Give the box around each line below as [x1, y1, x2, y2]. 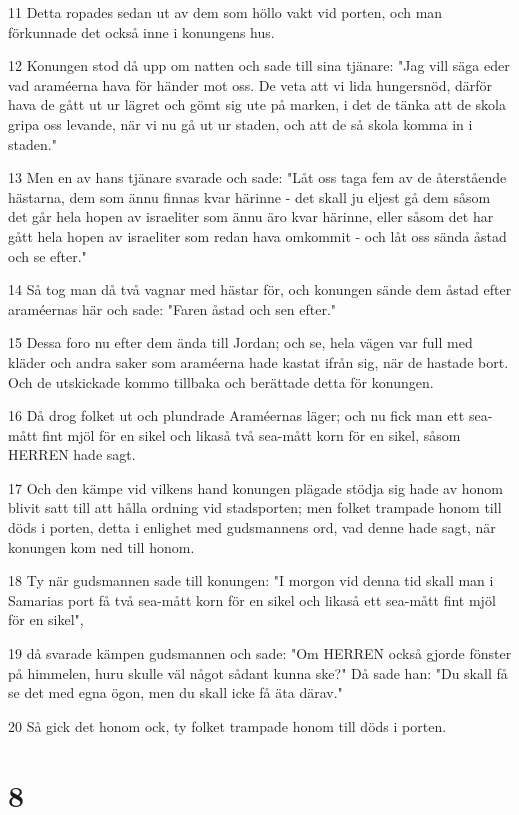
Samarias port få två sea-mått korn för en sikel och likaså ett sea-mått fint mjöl [8, 589, 496, 610]
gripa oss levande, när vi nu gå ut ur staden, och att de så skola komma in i [8, 113, 473, 134]
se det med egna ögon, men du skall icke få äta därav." [8, 682, 343, 703]
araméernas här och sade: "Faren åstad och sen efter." [8, 298, 337, 319]
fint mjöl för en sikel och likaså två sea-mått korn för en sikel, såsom [42, 424, 461, 445]
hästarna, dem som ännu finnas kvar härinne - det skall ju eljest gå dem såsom [8, 186, 491, 207]
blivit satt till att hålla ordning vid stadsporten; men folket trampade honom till [8, 497, 502, 518]
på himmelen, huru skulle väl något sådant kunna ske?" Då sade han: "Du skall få [8, 662, 508, 683]
